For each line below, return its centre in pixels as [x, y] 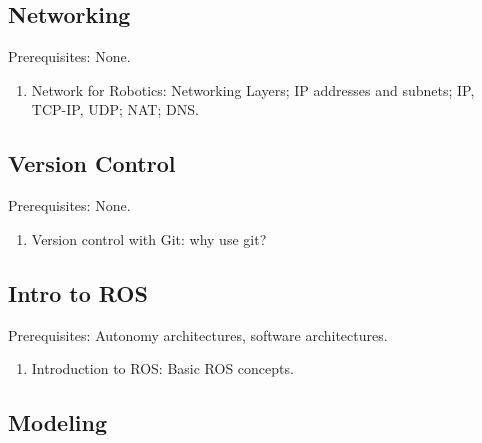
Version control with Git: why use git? [149, 238]
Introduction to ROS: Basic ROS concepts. [162, 368]
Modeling [58, 422]
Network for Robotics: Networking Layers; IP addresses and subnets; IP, [253, 89]
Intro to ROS [78, 292]
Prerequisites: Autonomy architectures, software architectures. [198, 334]
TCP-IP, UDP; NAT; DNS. [115, 109]
